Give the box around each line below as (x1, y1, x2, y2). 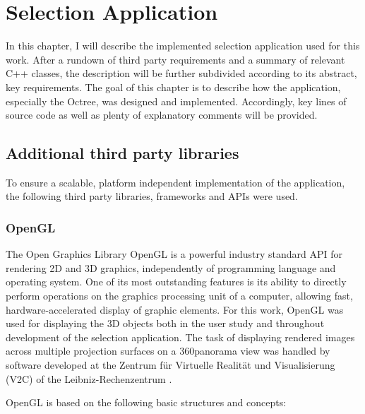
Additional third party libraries (6, 142, 239, 164)
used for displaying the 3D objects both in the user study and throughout (6, 316, 325, 331)
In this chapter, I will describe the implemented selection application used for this (6, 38, 360, 53)
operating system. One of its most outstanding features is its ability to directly (6, 274, 347, 289)
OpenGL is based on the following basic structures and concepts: (6, 395, 287, 410)
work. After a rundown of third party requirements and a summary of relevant (6, 52, 345, 66)
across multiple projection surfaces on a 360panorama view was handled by (6, 343, 330, 358)
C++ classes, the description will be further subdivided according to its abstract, (6, 66, 357, 81)
